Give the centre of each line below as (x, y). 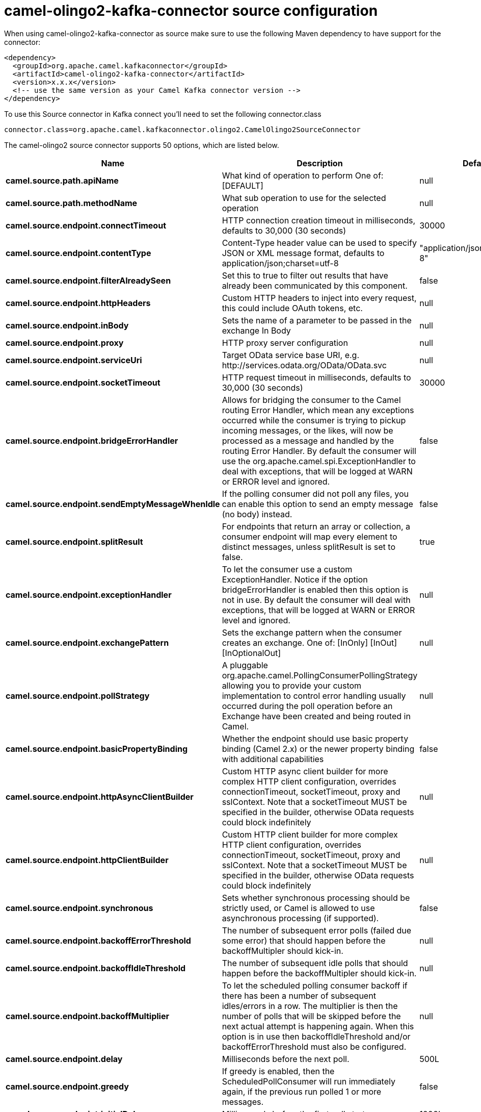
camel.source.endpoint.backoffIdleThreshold (96, 968)
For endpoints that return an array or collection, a (316, 526)
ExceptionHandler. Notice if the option (295, 579)
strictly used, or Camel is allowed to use (298, 908)
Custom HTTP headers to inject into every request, (319, 298)
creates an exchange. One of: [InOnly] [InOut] (309, 642)
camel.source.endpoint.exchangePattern (87, 642)
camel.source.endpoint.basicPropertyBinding (97, 749)
